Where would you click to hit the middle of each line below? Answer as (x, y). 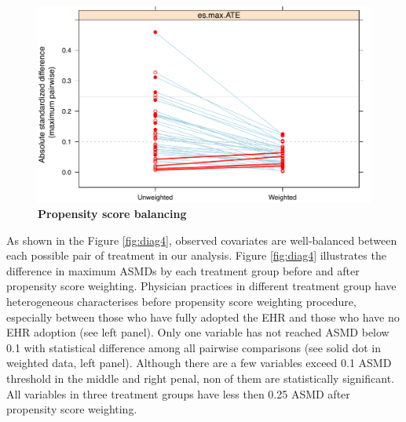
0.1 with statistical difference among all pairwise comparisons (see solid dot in (194, 347)
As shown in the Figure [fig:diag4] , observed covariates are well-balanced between (202, 240)
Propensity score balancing (112, 214)
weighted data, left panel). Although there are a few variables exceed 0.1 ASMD (199, 363)
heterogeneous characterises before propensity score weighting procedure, (181, 302)
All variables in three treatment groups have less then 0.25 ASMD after (178, 393)
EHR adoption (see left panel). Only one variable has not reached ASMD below (198, 332)
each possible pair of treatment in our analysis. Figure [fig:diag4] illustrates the (196, 255)
